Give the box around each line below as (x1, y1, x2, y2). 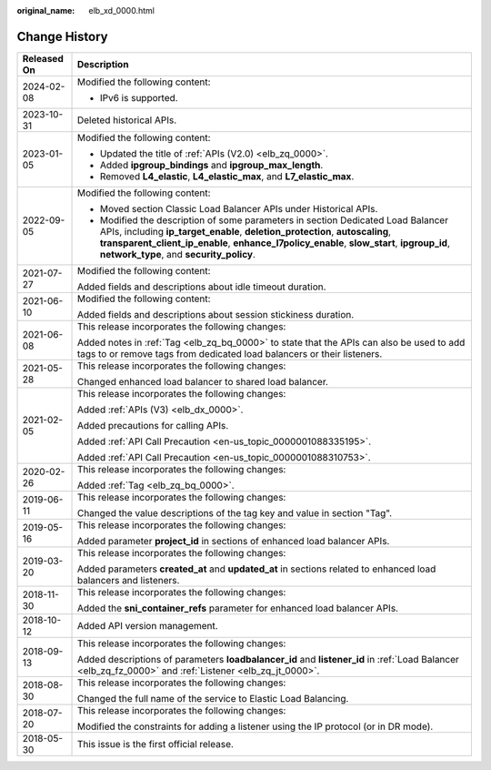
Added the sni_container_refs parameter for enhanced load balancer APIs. (76, 602, 399, 614)
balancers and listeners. (76, 573, 180, 586)
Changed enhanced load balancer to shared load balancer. (76, 375, 329, 388)
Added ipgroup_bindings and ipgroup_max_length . (99, 158, 324, 171)
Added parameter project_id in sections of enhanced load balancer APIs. (76, 534, 390, 547)
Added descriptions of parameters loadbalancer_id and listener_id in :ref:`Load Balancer (76, 653, 459, 665)
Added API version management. (76, 619, 218, 632)
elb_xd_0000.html (88, 5, 155, 15)
